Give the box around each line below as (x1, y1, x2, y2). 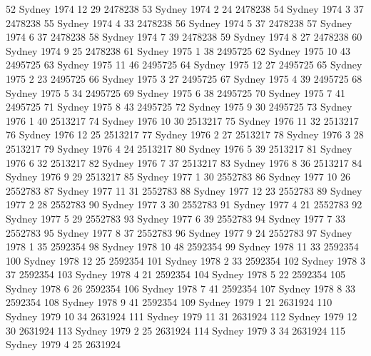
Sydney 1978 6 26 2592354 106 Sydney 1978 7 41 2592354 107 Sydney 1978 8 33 (6, 280, 355, 295)
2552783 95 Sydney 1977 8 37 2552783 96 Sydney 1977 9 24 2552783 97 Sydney (6, 225, 352, 240)
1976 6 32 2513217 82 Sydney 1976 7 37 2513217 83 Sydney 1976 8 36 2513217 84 (6, 155, 362, 170)
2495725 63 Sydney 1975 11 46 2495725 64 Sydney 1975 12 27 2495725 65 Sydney (6, 57, 362, 72)
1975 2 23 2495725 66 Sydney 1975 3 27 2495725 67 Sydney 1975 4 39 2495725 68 (6, 71, 362, 86)
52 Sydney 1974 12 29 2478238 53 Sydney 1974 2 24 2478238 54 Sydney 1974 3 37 (6, 1, 364, 16)
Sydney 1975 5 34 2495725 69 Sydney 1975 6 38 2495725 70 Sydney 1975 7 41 (6, 85, 345, 100)
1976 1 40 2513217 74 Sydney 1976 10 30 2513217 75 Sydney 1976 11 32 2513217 (6, 113, 359, 128)
